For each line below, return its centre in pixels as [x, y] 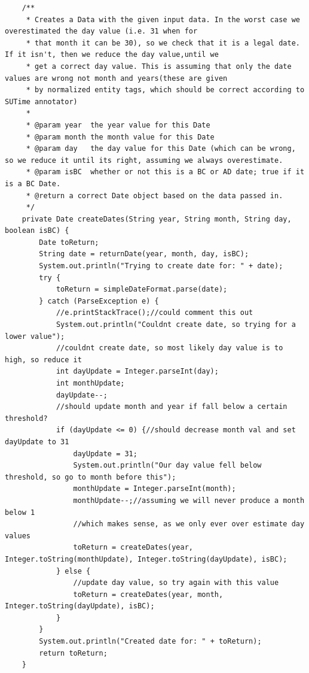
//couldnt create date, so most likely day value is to [169, 348]
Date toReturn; [69, 242]
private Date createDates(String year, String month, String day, [157, 219]
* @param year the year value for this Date [118, 125]
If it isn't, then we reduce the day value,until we [112, 55]
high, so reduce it [43, 360]
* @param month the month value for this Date [120, 137]
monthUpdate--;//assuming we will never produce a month [189, 500]
